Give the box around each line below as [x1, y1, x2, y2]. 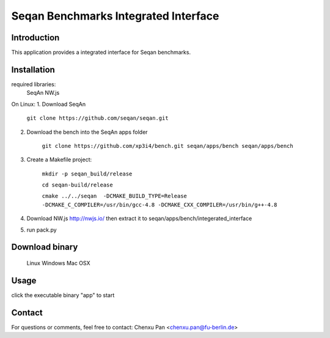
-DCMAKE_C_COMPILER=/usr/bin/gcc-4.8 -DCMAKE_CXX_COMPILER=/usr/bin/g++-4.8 [42, 201, 277, 208]
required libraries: [11, 80, 56, 88]
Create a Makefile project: [26, 156, 92, 163]
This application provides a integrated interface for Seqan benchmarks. [11, 49, 191, 56]
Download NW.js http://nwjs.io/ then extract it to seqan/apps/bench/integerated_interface [26, 215, 252, 222]
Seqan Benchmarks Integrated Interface [11, 9, 219, 23]
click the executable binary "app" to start [11, 291, 115, 299]
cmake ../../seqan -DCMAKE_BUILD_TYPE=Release [42, 193, 188, 200]
